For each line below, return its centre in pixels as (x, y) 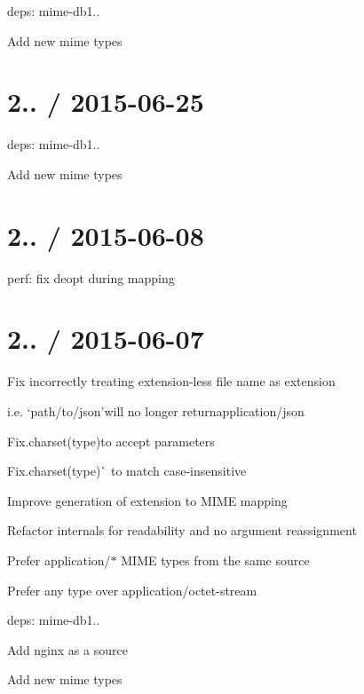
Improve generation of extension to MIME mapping (147, 500)
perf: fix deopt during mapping (91, 277)
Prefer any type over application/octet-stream (132, 590)
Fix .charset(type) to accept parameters (111, 441)
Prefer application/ (59, 560)
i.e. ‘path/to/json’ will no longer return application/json (156, 410)
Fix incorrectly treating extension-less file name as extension (171, 381)
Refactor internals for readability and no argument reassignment (182, 530)
